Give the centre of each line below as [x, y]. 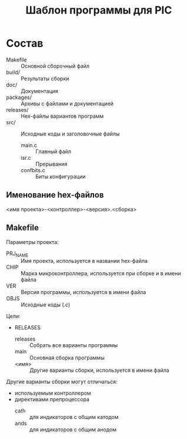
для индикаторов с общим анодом [73, 430]
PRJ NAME [17, 254]
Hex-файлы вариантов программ [62, 116]
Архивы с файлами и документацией [67, 103]
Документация [40, 91]
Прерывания [51, 164]
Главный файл [54, 151]
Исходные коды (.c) [46, 305]
